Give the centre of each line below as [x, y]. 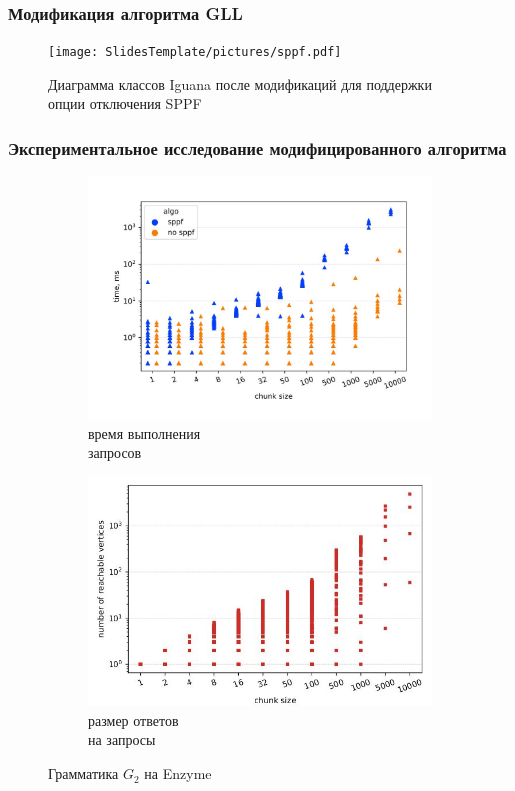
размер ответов [133, 719]
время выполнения [144, 432]
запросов [115, 452]
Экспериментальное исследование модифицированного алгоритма [257, 147]
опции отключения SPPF [125, 103]
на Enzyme [178, 773]
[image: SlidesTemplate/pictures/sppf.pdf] [195, 52]
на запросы [122, 739]
